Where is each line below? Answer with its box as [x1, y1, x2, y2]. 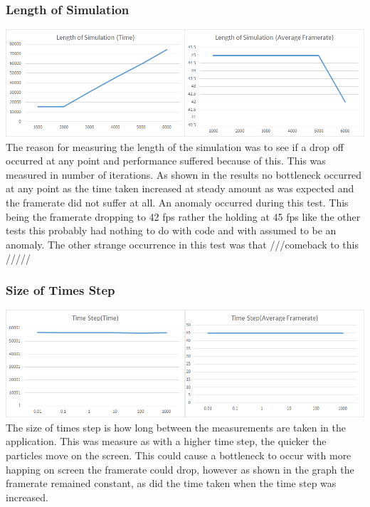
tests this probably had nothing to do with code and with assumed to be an [6, 223, 337, 238]
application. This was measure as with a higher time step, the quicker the [6, 434, 327, 449]
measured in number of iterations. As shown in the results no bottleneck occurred [6, 167, 362, 182]
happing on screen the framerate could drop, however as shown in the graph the [6, 461, 354, 476]
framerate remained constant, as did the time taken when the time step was [6, 476, 337, 491]
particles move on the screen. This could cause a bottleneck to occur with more [6, 447, 351, 462]
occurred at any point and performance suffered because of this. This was [6, 153, 326, 168]
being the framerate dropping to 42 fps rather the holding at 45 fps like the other [6, 209, 361, 224]
